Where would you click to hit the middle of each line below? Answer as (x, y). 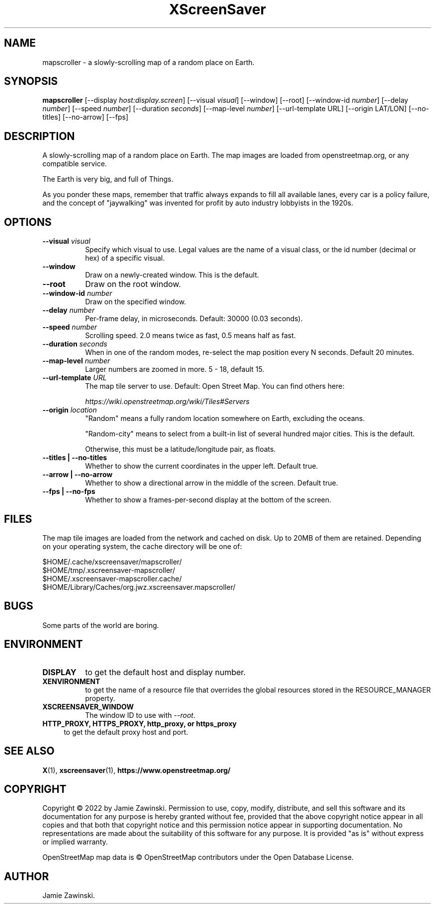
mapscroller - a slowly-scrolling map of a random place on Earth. (148, 62)
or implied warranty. (75, 842)
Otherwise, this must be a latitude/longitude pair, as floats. (181, 449)
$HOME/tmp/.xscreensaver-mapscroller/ (109, 570)
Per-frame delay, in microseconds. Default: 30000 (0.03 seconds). (194, 319)
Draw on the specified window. (136, 302)
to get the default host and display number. (165, 672)
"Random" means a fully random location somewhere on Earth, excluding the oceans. (225, 419)
